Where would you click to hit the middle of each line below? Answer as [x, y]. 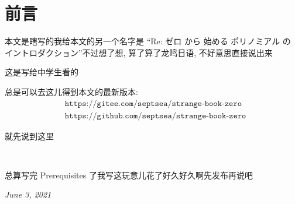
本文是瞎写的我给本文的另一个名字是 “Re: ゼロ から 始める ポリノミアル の [148, 41]
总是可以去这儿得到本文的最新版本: [71, 91]
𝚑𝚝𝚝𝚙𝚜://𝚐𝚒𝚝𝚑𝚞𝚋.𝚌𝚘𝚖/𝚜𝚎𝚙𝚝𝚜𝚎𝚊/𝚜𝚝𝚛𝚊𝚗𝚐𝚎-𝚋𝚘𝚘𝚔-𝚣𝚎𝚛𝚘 [155, 116]
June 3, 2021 [28, 194]
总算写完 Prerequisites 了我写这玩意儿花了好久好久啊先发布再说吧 [129, 175]
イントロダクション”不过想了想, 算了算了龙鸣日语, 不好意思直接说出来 [139, 52]
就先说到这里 [29, 136]
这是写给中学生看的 [42, 72]
